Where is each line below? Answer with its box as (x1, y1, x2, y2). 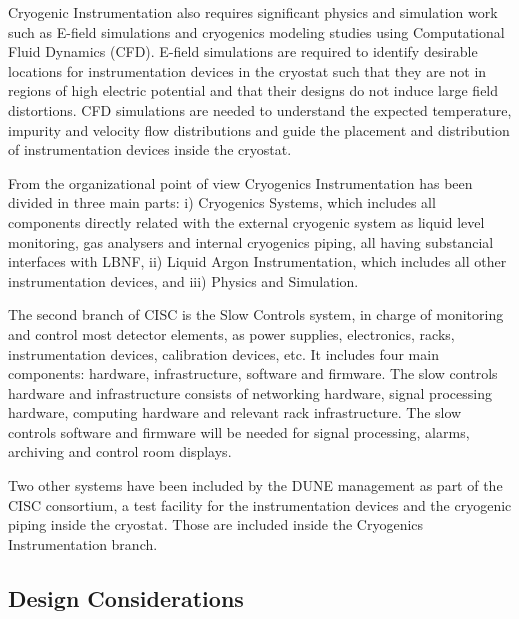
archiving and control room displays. (8, 441, 232, 462)
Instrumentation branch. (8, 533, 158, 554)
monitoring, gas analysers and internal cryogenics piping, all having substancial (8, 231, 494, 252)
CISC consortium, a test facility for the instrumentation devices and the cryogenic (8, 494, 512, 515)
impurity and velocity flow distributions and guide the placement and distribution (8, 119, 510, 140)
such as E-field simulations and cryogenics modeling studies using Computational (8, 21, 505, 42)
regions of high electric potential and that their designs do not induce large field (8, 80, 499, 101)
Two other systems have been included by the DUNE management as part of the (8, 475, 503, 496)
